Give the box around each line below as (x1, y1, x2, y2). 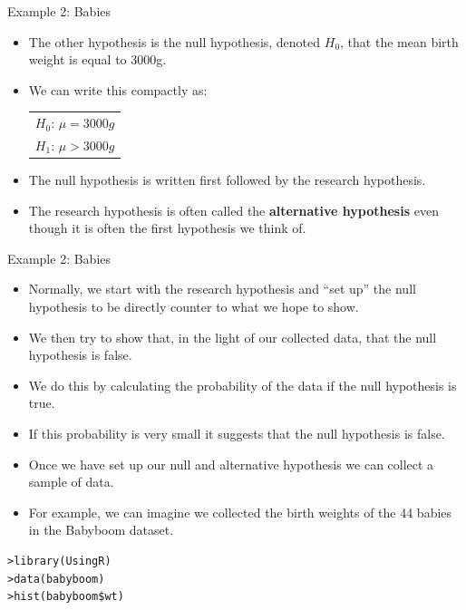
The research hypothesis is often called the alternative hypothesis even (28, 200, 439, 219)
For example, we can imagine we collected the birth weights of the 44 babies (28, 502, 452, 521)
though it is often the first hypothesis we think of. (28, 218, 306, 237)
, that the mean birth (340, 32, 459, 51)
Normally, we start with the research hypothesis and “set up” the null (28, 279, 416, 298)
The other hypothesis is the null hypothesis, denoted (28, 32, 321, 51)
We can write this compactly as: (28, 80, 208, 99)
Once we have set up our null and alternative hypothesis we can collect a (28, 454, 434, 473)
